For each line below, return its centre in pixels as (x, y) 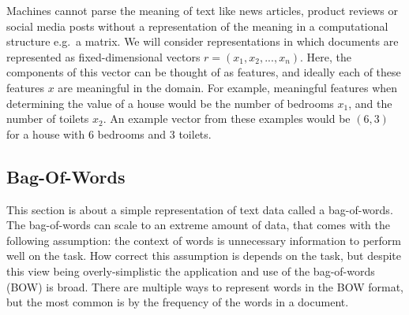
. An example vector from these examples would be (227, 119)
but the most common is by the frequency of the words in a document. (178, 302)
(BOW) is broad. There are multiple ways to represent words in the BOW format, (205, 286)
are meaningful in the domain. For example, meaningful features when (228, 87)
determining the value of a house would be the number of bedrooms (170, 103)
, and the (370, 103)
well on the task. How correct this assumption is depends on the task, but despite (204, 256)
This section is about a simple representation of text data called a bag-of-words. (200, 209)
